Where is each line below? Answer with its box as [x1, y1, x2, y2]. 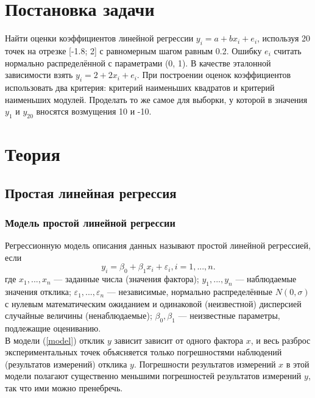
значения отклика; [5, 285, 71, 298]
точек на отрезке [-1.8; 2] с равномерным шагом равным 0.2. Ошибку [5, 44, 262, 57]
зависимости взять [5, 68, 73, 81]
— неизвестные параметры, [178, 309, 280, 322]
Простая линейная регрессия [5, 183, 177, 202]
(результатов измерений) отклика [5, 357, 127, 370]
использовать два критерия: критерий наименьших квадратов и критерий [5, 80, 275, 93]
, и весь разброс [250, 333, 311, 346]
